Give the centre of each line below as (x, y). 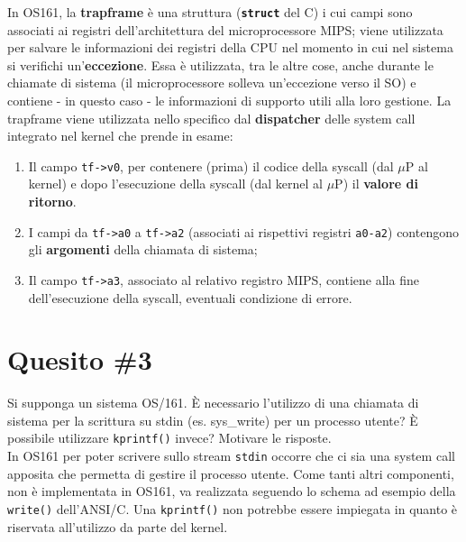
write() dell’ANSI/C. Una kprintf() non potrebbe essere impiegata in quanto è (233, 508)
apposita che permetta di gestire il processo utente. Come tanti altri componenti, (231, 473)
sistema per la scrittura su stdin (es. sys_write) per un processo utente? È (213, 420)
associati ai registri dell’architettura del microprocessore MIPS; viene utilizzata (225, 29)
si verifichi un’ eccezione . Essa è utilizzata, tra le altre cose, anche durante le (220, 64)
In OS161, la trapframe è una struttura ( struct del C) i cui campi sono (210, 12)
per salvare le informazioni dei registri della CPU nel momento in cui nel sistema (230, 47)
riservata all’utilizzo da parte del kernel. (118, 526)
